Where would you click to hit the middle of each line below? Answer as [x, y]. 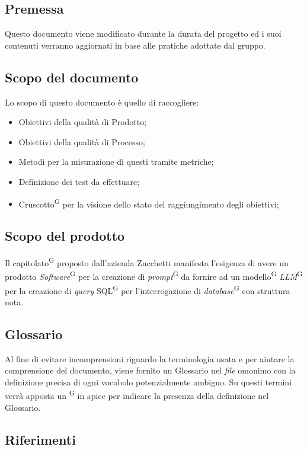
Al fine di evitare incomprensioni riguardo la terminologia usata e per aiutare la [150, 358]
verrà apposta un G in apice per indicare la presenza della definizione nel [137, 395]
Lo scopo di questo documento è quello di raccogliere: [102, 102]
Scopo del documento [72, 77]
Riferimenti [40, 439]
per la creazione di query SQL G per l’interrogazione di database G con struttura [148, 289]
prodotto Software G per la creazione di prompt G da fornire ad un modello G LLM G [154, 275]
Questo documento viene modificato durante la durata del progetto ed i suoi [143, 33]
